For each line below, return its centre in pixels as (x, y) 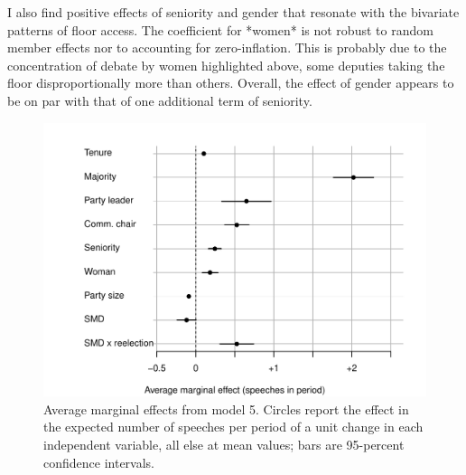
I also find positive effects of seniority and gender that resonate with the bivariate (233, 12)
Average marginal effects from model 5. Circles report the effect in (226, 408)
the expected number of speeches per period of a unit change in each (233, 427)
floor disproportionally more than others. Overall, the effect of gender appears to (231, 83)
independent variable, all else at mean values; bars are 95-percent (224, 445)
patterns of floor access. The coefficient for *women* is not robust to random (220, 29)
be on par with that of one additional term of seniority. (160, 100)
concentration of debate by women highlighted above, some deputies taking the (226, 65)
